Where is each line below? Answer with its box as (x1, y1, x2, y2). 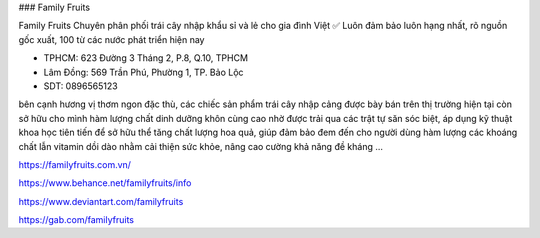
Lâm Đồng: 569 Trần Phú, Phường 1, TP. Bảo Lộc (43, 66, 244, 78)
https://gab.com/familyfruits (18, 214, 135, 226)
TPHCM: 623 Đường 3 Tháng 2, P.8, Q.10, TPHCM (43, 52, 249, 64)
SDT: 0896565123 (43, 80, 119, 92)
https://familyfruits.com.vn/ (18, 158, 132, 170)
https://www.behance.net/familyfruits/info (18, 177, 192, 189)
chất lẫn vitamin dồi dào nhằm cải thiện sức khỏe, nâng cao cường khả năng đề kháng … (18, 140, 384, 152)
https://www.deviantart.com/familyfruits (18, 195, 184, 207)
